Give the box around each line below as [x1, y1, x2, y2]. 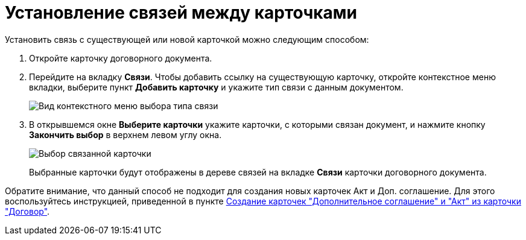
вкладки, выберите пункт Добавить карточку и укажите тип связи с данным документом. [29, 81, 404, 92]
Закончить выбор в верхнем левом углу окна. [29, 129, 222, 140]
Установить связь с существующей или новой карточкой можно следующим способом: [5, 34, 369, 45]
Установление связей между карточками [5, 2, 357, 23]
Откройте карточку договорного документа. [29, 52, 212, 63]
